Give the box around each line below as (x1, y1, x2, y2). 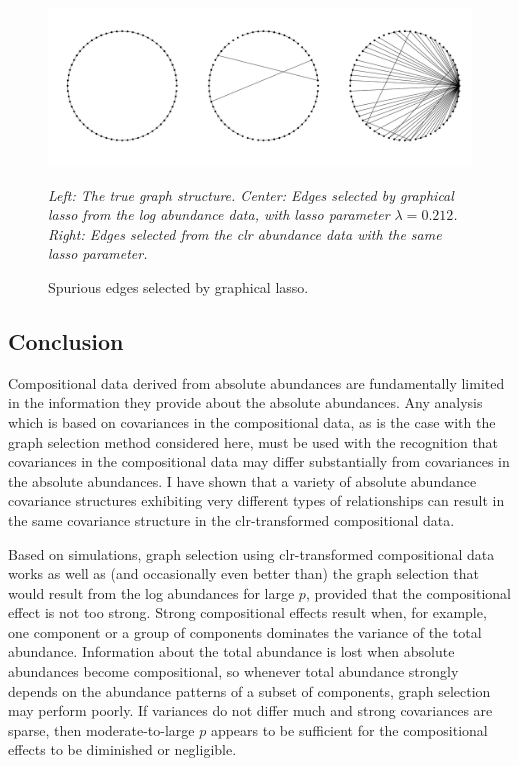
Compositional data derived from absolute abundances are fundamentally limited (8, 372, 505, 393)
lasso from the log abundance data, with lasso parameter (48, 204, 390, 225)
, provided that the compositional (305, 582, 511, 603)
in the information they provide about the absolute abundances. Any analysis (8, 392, 483, 413)
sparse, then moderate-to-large (8, 719, 195, 740)
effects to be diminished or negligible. (8, 739, 237, 760)
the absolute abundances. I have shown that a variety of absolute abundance (8, 470, 477, 491)
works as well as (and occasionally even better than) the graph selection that (8, 563, 480, 584)
